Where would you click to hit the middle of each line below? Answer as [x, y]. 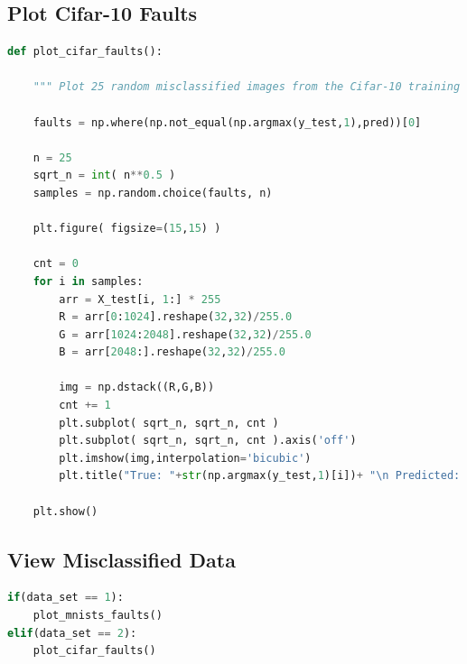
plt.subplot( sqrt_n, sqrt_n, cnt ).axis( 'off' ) [208, 441]
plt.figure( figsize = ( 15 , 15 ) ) [127, 229]
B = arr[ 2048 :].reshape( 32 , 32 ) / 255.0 [172, 352]
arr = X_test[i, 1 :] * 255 [140, 299]
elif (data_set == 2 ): [72, 633]
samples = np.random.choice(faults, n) [153, 193]
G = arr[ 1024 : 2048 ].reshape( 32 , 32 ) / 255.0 [185, 334]
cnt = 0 [56, 264]
